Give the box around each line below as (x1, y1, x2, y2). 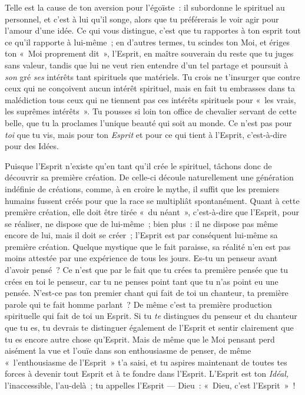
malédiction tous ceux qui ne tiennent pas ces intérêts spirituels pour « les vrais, (5, 93, 296, 106)
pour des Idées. (5, 140, 59, 152)
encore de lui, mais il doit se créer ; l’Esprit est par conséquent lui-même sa (5, 229, 278, 241)
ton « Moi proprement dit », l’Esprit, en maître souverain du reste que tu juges (5, 47, 294, 60)
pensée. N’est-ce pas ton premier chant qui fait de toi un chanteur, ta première (5, 287, 289, 299)
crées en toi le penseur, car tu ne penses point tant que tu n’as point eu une (5, 275, 279, 287)
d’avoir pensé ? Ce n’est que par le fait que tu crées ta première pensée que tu (5, 264, 289, 276)
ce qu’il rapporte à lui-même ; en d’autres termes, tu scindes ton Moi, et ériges (5, 35, 290, 48)
